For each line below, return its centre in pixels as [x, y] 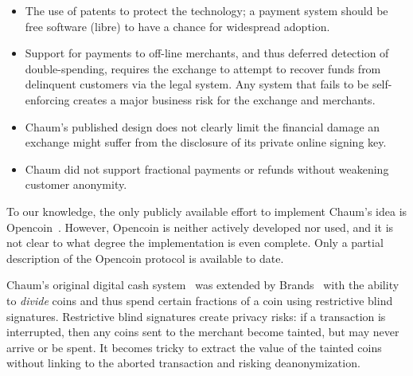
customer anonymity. [76, 184]
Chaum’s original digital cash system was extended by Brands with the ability [203, 285]
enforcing [47, 99]
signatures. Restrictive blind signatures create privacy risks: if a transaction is [196, 316]
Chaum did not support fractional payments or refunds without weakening [207, 168]
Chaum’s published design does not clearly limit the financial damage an [203, 126]
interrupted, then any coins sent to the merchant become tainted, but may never [203, 332]
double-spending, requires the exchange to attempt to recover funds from [203, 68]
